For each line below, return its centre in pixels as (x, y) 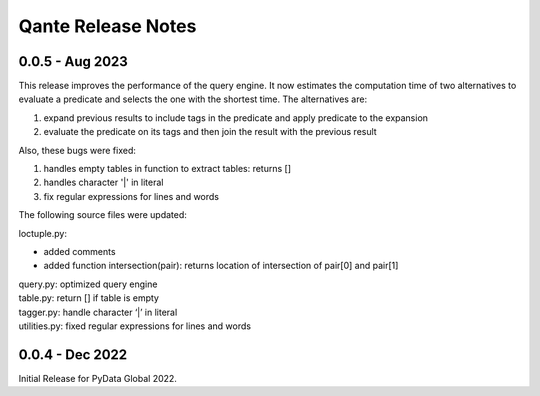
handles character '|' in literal (103, 182)
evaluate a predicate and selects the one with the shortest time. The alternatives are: (193, 99)
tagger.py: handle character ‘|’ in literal (98, 312)
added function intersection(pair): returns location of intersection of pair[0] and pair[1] (221, 266)
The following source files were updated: (102, 215)
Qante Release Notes (107, 26)
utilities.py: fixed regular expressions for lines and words (135, 326)
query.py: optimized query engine (88, 284)
